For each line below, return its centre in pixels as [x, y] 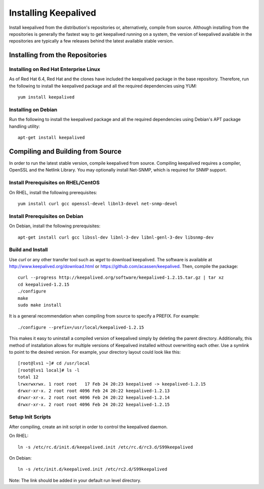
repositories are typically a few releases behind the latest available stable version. [91, 41]
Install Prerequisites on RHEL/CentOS [54, 183]
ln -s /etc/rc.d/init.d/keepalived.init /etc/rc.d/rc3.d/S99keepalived [105, 447]
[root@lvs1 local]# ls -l [49, 370]
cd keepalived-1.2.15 [44, 284]
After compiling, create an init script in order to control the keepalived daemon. [88, 427]
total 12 [28, 377]
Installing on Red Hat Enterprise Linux [55, 70]
